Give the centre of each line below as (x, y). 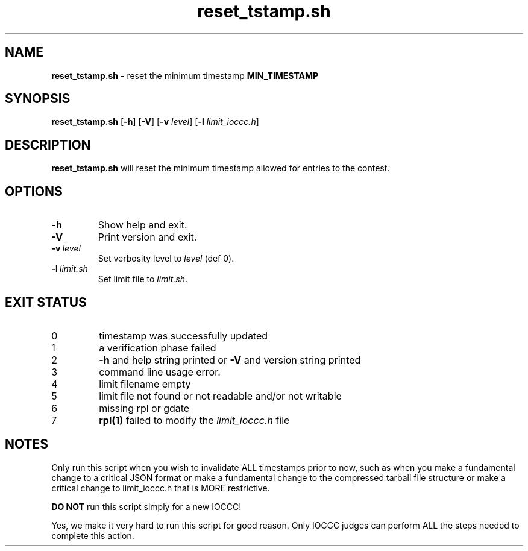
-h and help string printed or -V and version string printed (230, 360)
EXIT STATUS (46, 302)
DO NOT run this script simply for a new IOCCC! (146, 506)
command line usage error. (160, 372)
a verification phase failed (158, 348)
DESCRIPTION (48, 145)
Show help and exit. (143, 225)
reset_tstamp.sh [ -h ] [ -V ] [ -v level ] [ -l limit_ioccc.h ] (155, 122)
